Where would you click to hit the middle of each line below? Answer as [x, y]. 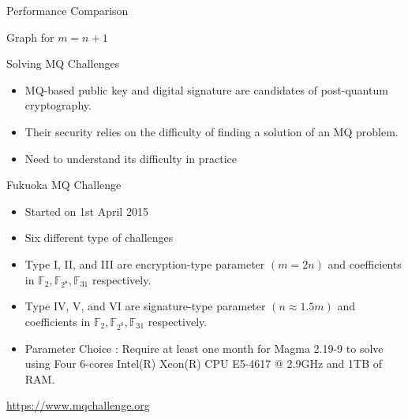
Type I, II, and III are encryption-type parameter [145, 263]
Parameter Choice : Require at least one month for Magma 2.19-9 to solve [204, 348]
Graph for [30, 37]
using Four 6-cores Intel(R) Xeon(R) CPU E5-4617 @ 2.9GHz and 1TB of [204, 363]
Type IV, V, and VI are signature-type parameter [145, 306]
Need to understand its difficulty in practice [131, 158]
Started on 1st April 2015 [86, 211]
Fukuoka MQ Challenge [64, 185]
